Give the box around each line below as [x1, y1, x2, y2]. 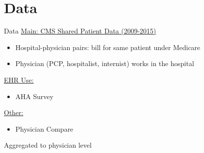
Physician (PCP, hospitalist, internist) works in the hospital [15, 58, 194, 68]
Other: [4, 107, 23, 118]
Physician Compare [15, 123, 74, 134]
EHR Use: [4, 74, 34, 85]
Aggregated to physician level [4, 140, 92, 150]
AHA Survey [15, 91, 54, 101]
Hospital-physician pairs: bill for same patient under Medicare [15, 42, 201, 52]
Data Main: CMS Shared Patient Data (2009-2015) [4, 26, 156, 36]
